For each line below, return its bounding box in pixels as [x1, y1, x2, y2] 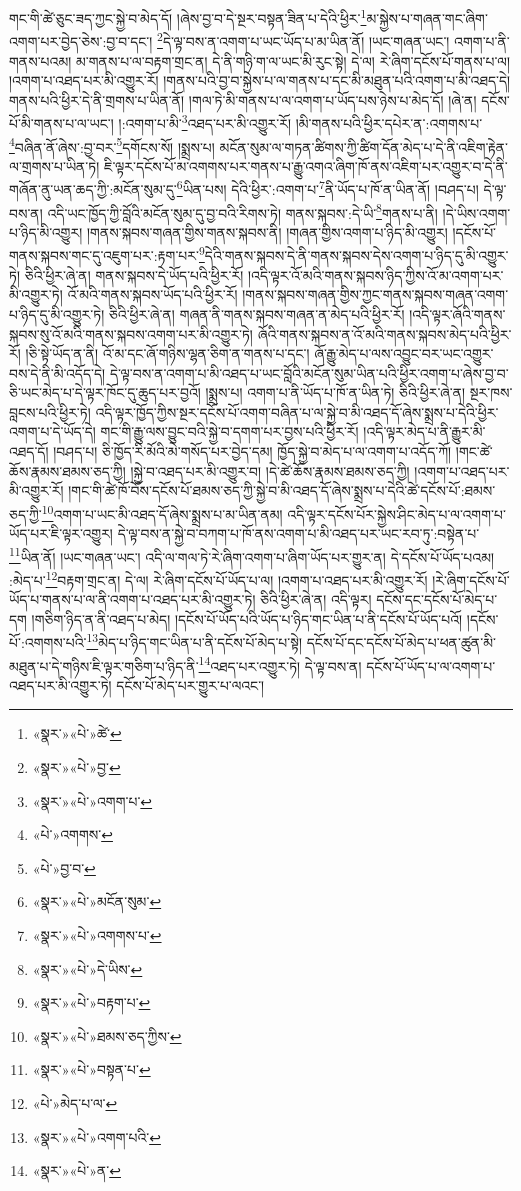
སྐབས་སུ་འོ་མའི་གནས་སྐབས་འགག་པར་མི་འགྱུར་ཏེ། [9, 323, 253, 344]
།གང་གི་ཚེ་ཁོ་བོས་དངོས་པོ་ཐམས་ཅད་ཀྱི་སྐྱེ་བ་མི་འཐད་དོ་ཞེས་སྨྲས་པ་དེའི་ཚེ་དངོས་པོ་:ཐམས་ [68, 480, 496, 501]
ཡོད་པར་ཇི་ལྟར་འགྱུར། [9, 523, 113, 544]
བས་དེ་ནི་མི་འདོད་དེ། [9, 362, 106, 383]
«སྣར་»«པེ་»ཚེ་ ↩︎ [32, 723, 122, 744]
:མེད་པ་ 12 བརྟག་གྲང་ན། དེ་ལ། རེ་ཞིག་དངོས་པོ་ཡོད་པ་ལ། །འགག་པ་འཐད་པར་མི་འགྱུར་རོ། [9, 566, 428, 590]
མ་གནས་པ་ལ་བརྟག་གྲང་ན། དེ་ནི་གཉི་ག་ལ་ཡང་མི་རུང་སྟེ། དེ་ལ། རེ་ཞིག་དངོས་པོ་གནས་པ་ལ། [75, 50, 511, 71]
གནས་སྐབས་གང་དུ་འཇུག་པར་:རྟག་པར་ [9, 245, 199, 266]
